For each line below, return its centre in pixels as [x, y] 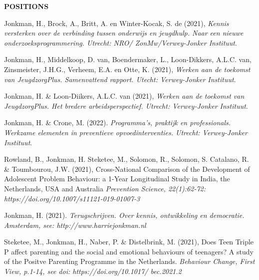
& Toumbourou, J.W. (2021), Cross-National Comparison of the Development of [127, 169]
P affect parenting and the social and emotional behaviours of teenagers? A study [129, 251]
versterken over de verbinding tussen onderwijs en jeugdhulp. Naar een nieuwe [124, 33]
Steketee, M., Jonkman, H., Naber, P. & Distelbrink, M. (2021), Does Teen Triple [129, 242]
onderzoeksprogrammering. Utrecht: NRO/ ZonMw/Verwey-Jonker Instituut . [121, 42]
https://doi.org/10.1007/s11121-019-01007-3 [72, 198]
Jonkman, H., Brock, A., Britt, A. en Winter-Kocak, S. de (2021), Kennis [117, 23]
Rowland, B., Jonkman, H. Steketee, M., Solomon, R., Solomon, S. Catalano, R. [127, 159]
